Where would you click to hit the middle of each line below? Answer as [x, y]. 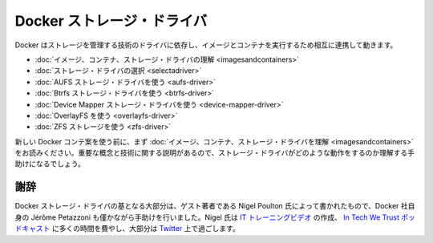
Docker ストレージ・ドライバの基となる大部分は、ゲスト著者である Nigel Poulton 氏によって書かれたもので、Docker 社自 [215, 206]
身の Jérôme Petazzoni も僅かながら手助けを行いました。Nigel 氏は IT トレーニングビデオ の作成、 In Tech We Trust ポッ [215, 217]
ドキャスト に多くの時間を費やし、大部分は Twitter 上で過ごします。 [127, 229]
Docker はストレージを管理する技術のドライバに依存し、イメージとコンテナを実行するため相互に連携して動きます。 [206, 45]
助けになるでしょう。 [50, 164]
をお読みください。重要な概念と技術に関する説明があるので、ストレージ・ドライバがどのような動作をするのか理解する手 [214, 153]
